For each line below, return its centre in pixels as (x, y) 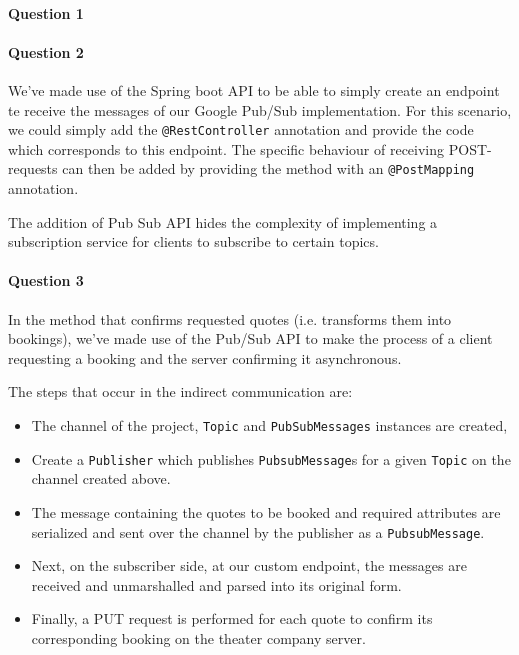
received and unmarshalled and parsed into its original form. (216, 584)
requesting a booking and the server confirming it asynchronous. (205, 357)
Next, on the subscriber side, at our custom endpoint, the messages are (249, 565)
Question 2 (46, 51)
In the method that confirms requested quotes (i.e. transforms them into (230, 318)
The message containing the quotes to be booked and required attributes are (266, 511)
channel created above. (101, 478)
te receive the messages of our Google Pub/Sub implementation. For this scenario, (260, 109)
